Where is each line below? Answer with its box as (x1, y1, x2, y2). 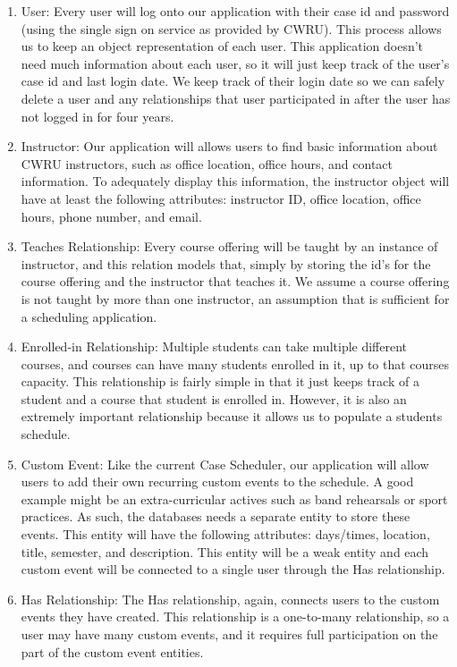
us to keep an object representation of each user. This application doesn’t (21, 37, 424, 55)
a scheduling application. (21, 307, 157, 325)
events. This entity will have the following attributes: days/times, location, (21, 525, 430, 544)
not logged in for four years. (21, 106, 174, 125)
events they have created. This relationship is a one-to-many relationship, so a (21, 607, 450, 626)
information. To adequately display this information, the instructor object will (21, 172, 450, 190)
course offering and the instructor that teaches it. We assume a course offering (21, 272, 450, 291)
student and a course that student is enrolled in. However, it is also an (21, 389, 407, 408)
